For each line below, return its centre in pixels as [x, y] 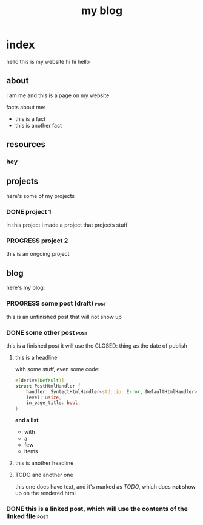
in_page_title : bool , [53, 403]
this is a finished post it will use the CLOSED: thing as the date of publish [97, 345]
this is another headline [44, 463]
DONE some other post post [47, 332]
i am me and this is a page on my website [58, 95]
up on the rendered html [45, 493]
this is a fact [30, 118]
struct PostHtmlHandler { [48, 386]
